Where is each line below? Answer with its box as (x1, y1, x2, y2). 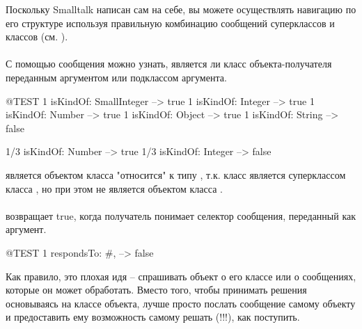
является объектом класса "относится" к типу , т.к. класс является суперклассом (6, 167, 346, 182)
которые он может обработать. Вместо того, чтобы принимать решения (6, 282, 307, 297)
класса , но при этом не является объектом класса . (6, 181, 223, 195)
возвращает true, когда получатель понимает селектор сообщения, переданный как (6, 208, 356, 223)
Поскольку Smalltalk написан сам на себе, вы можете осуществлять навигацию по (6, 2, 356, 16)
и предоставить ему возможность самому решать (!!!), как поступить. (6, 310, 300, 324)
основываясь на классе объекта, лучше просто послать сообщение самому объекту (6, 296, 356, 310)
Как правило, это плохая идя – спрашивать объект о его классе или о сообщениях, (6, 268, 356, 283)
